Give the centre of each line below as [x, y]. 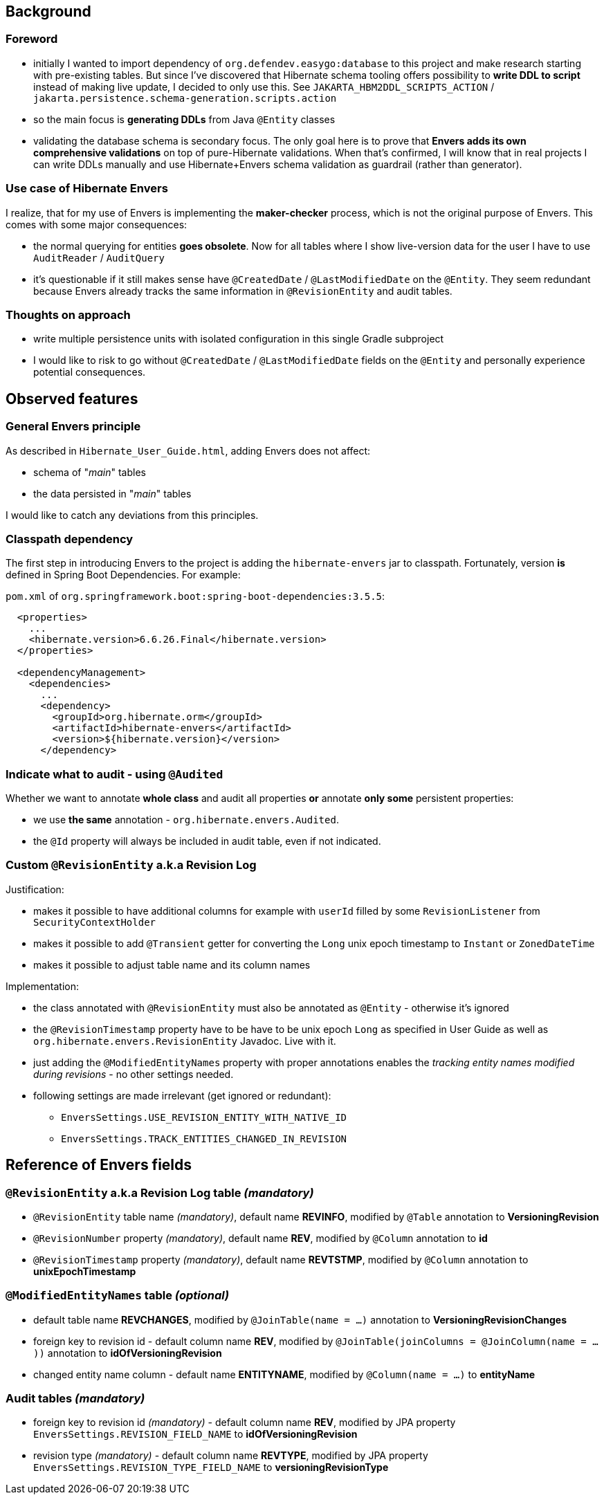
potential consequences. [90, 372]
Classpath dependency [70, 539]
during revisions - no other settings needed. [134, 1074]
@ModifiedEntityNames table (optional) [118, 1296]
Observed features [72, 399]
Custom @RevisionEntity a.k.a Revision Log [131, 865]
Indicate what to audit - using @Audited [115, 774]
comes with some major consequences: [97, 224]
